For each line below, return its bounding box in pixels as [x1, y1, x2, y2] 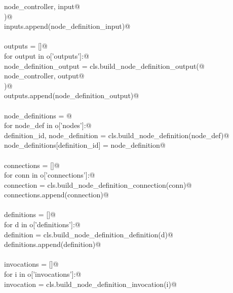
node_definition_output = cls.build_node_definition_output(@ [4, 60, 205, 71]
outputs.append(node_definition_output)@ [4, 90, 139, 101]
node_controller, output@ [4, 70, 85, 81]
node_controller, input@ [4, 1, 80, 11]
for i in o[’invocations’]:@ [4, 269, 82, 279]
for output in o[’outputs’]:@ [4, 50, 89, 61]
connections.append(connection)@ [4, 189, 109, 200]
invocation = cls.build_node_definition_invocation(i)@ [4, 278, 177, 289]
